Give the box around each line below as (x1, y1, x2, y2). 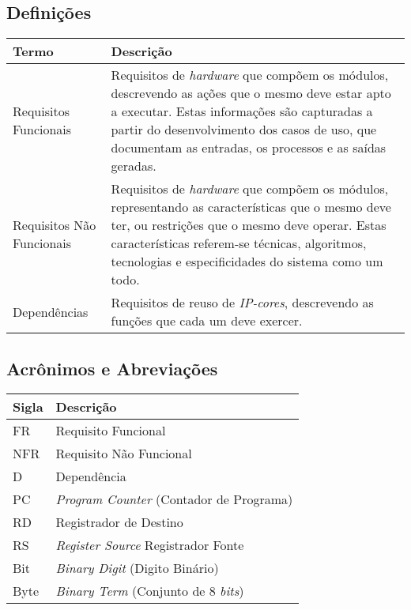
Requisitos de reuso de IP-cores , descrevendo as (111, 293, 374, 312)
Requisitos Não (13, 216, 96, 235)
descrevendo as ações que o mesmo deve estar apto (111, 84, 391, 103)
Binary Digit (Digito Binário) (55, 559, 219, 578)
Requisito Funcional (55, 421, 166, 440)
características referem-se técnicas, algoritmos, (111, 234, 367, 253)
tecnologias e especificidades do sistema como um (111, 252, 383, 271)
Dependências (13, 302, 89, 321)
